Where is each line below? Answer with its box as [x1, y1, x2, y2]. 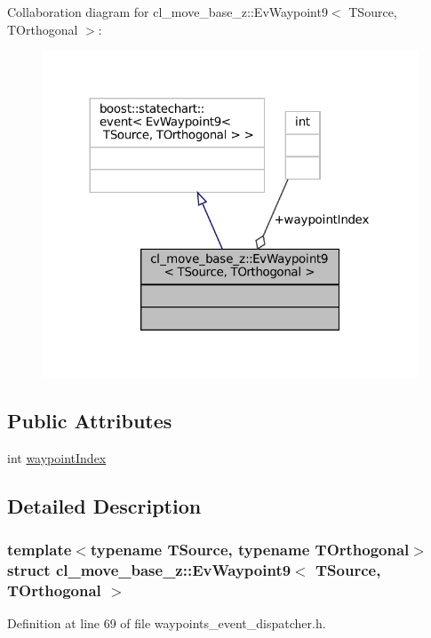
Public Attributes [7, 406, 172, 434]
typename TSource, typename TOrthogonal [90, 538, 410, 560]
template [7, 538, 72, 560]
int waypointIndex [7, 448, 107, 467]
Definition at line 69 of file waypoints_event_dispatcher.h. [7, 614, 326, 633]
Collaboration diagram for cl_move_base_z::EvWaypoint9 [7, 3, 328, 20]
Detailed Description [7, 491, 202, 519]
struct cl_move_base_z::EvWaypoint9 [7, 558, 291, 580]
